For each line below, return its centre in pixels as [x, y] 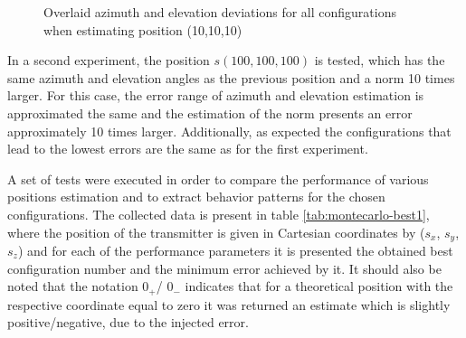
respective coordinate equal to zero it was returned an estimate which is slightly [229, 304]
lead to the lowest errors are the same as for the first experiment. [188, 149]
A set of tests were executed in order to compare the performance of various [218, 178]
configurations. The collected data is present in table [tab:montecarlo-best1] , [219, 214]
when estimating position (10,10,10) [143, 29]
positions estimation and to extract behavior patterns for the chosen [196, 197]
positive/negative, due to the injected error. [128, 322]
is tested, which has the [380, 60]
